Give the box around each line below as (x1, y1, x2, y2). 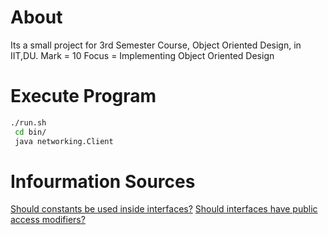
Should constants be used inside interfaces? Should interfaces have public (10, 203, 318, 215)
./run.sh (10, 117, 47, 128)
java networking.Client (14, 136, 114, 146)
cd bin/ (14, 127, 47, 137)
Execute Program (10, 85, 157, 108)
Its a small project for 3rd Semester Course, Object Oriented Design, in (10, 39, 302, 51)
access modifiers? (10, 214, 86, 226)
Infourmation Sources (10, 170, 196, 193)
